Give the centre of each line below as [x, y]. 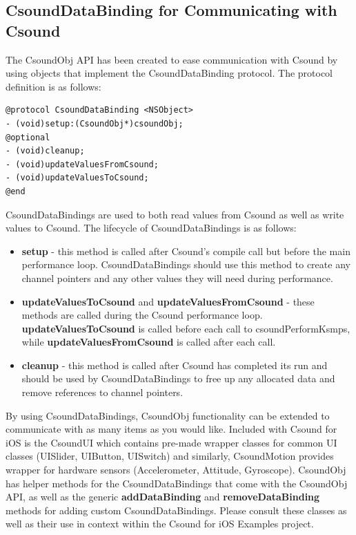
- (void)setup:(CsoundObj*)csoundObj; [95, 123]
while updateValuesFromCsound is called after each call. [149, 342]
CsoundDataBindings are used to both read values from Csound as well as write [175, 214]
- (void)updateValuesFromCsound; [82, 164]
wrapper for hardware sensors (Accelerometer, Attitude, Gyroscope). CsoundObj [176, 470]
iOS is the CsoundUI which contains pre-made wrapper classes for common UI [171, 442]
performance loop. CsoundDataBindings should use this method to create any [186, 264]
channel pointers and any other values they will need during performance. [177, 278]
